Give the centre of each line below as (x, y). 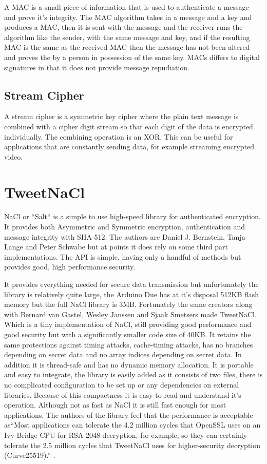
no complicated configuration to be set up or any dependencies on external (122, 384)
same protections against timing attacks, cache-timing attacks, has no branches (129, 344)
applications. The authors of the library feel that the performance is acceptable (129, 414)
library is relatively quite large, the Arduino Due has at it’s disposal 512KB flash (132, 294)
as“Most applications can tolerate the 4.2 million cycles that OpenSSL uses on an (132, 425)
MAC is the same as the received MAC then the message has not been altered (127, 47)
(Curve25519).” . (30, 455)
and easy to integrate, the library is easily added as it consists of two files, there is (133, 374)
